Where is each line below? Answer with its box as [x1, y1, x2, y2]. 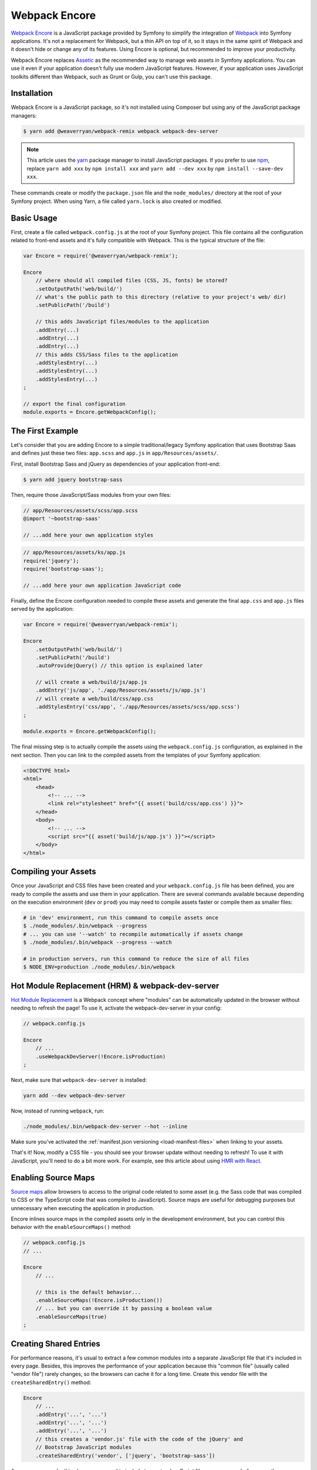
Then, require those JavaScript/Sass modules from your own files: [11, 491, 171, 498]
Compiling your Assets [11, 867, 96, 877]
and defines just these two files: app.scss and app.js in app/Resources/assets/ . [11, 450, 218, 457]
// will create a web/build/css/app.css [35, 695, 154, 702]
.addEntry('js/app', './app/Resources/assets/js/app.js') [35, 687, 206, 694]
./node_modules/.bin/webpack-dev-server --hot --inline [23, 1123, 188, 1130]
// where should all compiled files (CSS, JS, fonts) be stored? [35, 277, 228, 284]
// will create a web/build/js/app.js [35, 679, 147, 686]
